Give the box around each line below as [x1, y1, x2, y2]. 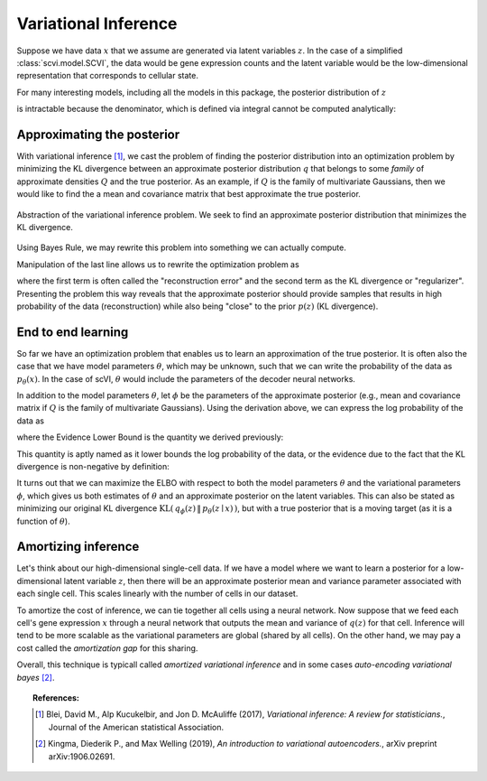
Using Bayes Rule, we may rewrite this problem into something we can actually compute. [16, 242, 346, 253]
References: [32, 692, 80, 703]
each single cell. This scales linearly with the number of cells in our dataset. [16, 588, 299, 600]
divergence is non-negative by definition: [16, 460, 170, 471]
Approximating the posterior [16, 126, 180, 142]
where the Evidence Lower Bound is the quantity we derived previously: [16, 432, 284, 442]
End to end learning [16, 324, 129, 339]
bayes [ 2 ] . [16, 672, 55, 683]
